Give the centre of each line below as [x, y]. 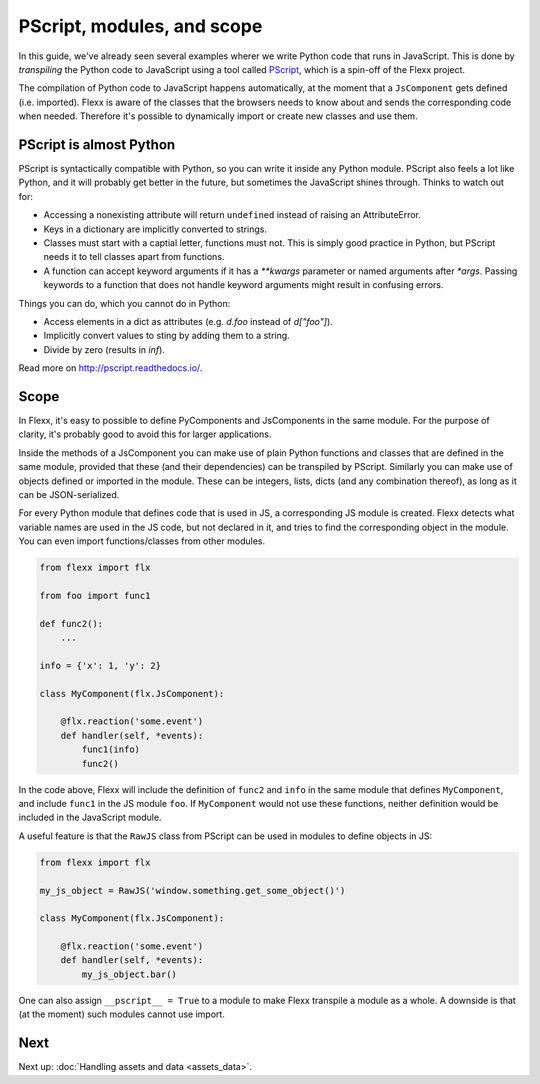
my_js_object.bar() [129, 974]
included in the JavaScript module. [90, 817]
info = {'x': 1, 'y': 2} [100, 665]
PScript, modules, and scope [140, 26]
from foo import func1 [95, 595]
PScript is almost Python [97, 144]
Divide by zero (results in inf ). [104, 349]
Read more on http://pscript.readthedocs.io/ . [110, 368]
